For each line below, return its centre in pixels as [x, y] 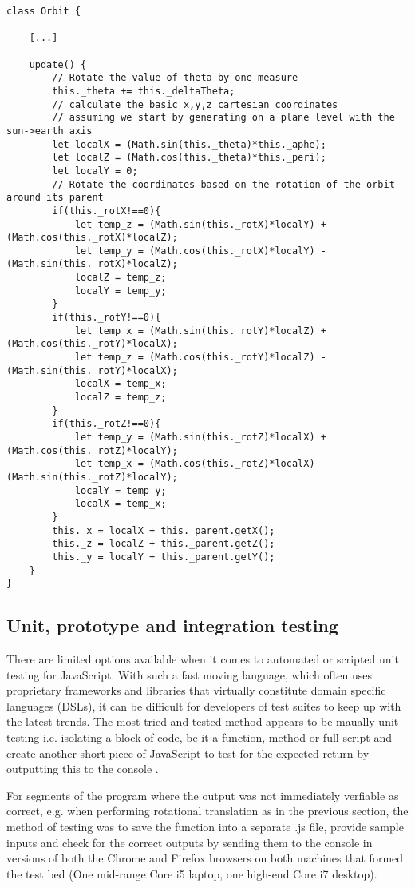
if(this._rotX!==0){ [107, 211]
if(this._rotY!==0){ [107, 318]
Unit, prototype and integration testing [172, 625]
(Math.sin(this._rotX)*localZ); [92, 264]
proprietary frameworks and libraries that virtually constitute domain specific [196, 690]
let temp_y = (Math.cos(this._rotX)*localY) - [200, 251]
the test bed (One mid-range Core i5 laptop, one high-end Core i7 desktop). [192, 873]
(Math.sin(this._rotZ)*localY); [92, 477]
